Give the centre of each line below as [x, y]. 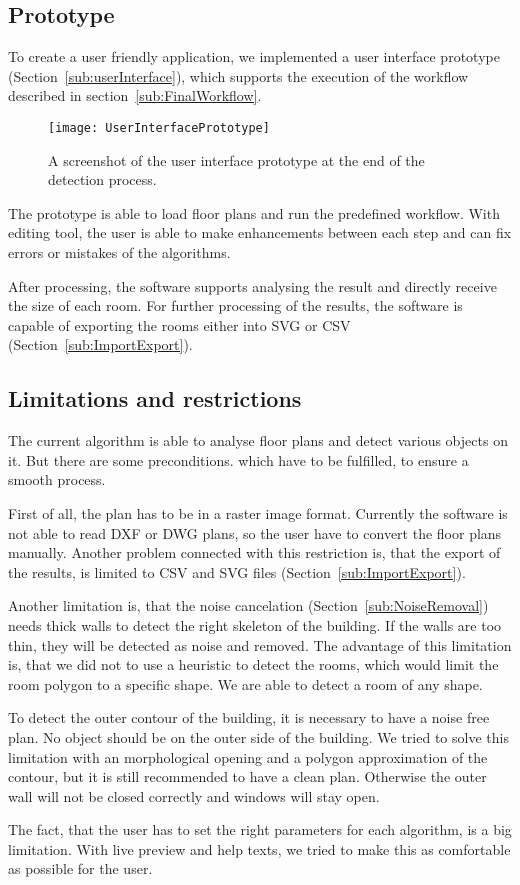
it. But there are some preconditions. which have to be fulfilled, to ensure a [238, 459]
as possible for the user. [80, 868]
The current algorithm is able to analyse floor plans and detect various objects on [258, 440]
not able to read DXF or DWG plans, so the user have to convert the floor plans [255, 532]
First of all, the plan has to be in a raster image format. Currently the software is [258, 512]
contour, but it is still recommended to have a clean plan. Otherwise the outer [247, 776]
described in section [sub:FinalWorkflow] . [135, 95]
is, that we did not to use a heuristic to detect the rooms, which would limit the [253, 664]
